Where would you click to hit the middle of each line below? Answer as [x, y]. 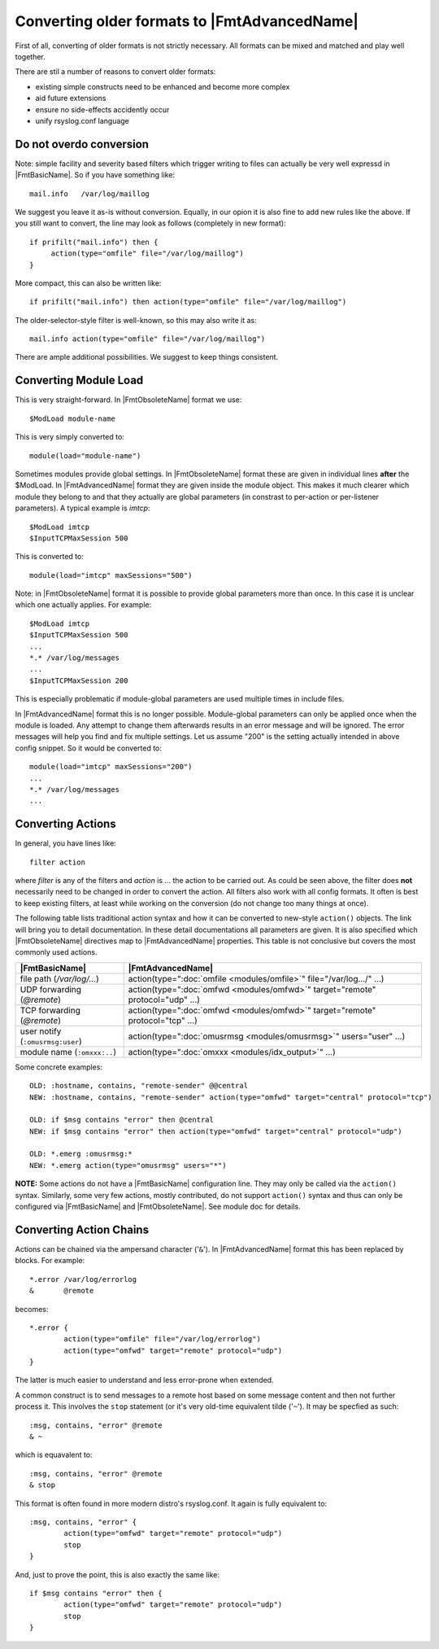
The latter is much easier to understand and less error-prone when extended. [144, 1380]
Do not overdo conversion [82, 144]
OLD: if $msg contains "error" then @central [122, 1120]
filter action [57, 862]
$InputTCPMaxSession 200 [79, 680]
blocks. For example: [50, 1261]
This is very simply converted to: [70, 437]
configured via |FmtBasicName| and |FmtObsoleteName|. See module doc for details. [158, 1207]
